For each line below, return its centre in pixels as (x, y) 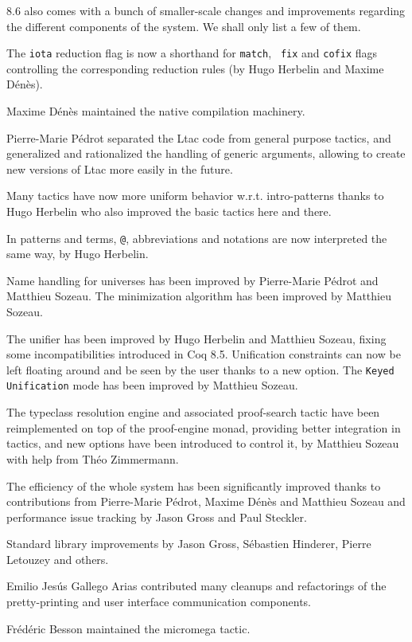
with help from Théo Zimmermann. (93, 458)
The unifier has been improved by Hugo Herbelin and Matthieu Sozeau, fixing (196, 338)
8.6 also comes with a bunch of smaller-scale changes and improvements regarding (206, 10)
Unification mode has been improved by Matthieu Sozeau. (152, 385)
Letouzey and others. (58, 559)
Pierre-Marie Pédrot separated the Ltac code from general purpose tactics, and (199, 137)
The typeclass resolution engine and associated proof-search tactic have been (193, 412)
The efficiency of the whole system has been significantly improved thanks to (194, 485)
